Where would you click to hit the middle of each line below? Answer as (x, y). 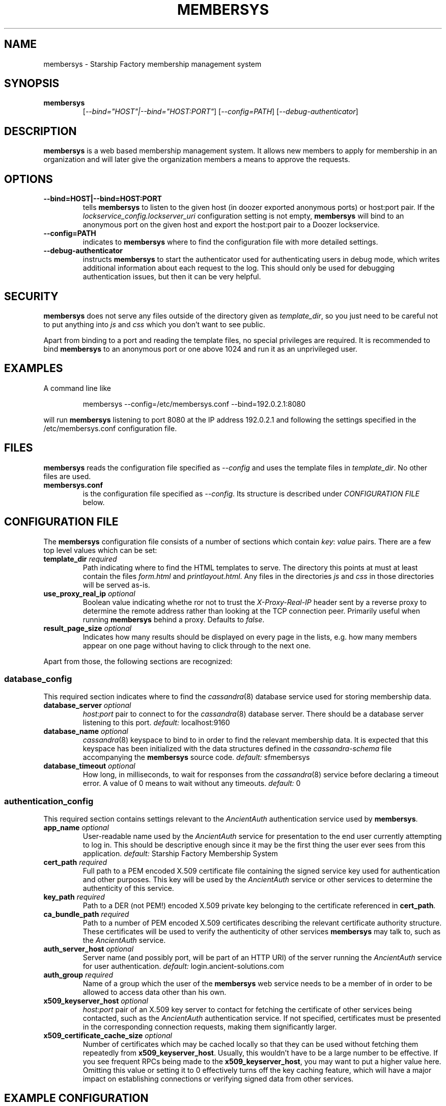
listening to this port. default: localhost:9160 (156, 723)
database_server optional (87, 705)
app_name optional (76, 827)
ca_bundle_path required (86, 914)
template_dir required (80, 559)
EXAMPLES (34, 368)
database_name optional (86, 731)
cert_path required (75, 862)
